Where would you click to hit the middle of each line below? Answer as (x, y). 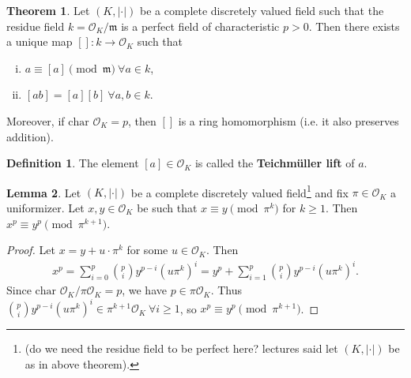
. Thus (226, 290)
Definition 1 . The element (73, 163)
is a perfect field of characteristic (200, 26)
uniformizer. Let (45, 208)
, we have (144, 290)
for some (147, 250)
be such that (167, 208)
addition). (30, 136)
